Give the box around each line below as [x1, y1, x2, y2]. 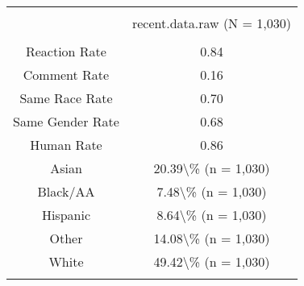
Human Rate [30, 135, 102, 154]
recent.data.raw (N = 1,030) [131, 14, 291, 32]
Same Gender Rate [13, 112, 119, 131]
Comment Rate [23, 65, 110, 84]
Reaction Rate [25, 42, 106, 60]
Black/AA [37, 182, 95, 201]
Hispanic [41, 205, 91, 224]
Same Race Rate [19, 89, 113, 107]
